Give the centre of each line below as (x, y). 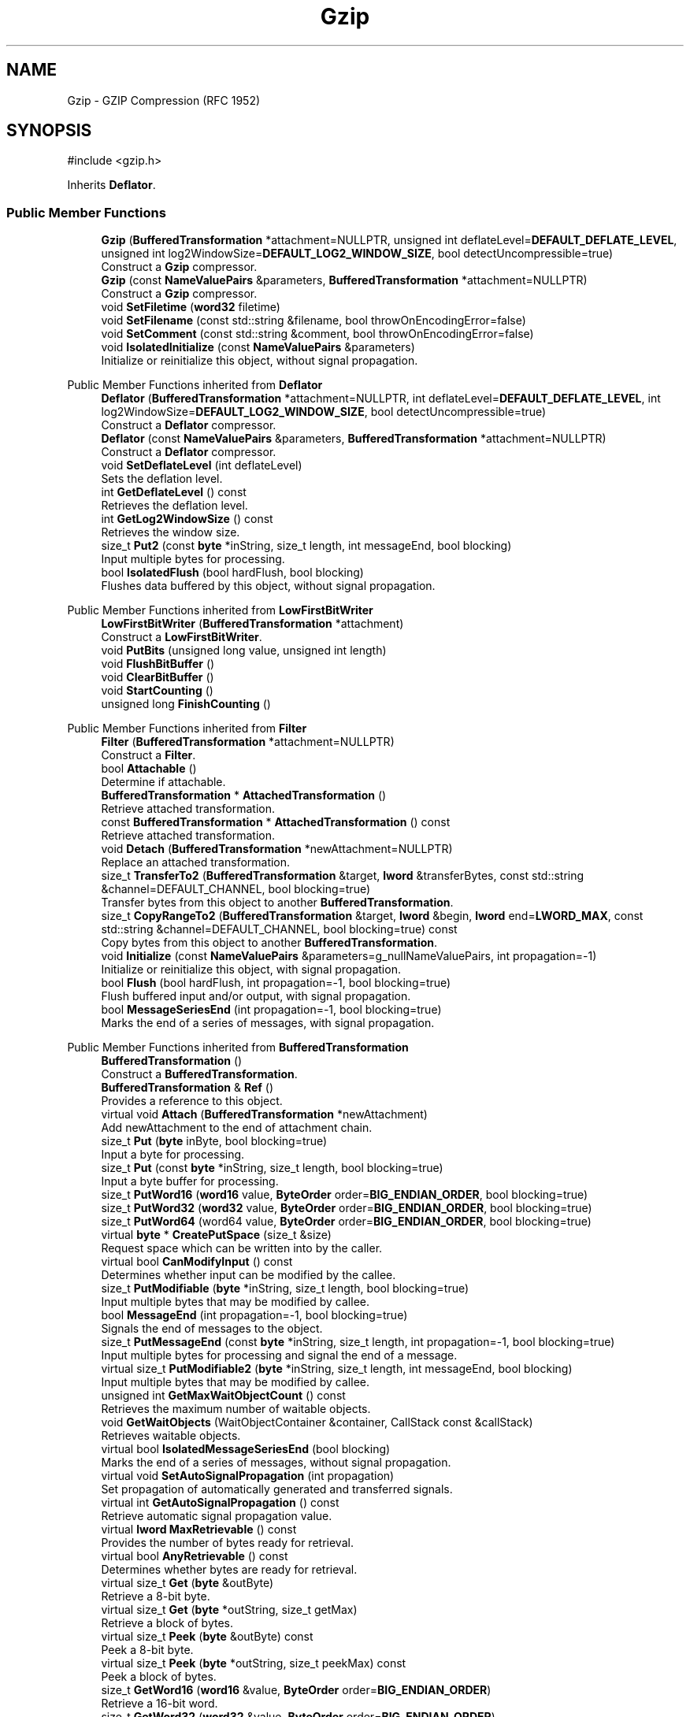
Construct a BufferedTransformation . (199, 1074)
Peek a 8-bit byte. (147, 1650)
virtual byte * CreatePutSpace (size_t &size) (216, 1235)
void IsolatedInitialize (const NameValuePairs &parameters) (258, 347)
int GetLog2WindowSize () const (187, 519)
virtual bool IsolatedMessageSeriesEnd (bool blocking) (246, 1449)
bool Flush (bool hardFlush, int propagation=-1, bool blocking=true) (276, 983)
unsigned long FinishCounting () (186, 704)
